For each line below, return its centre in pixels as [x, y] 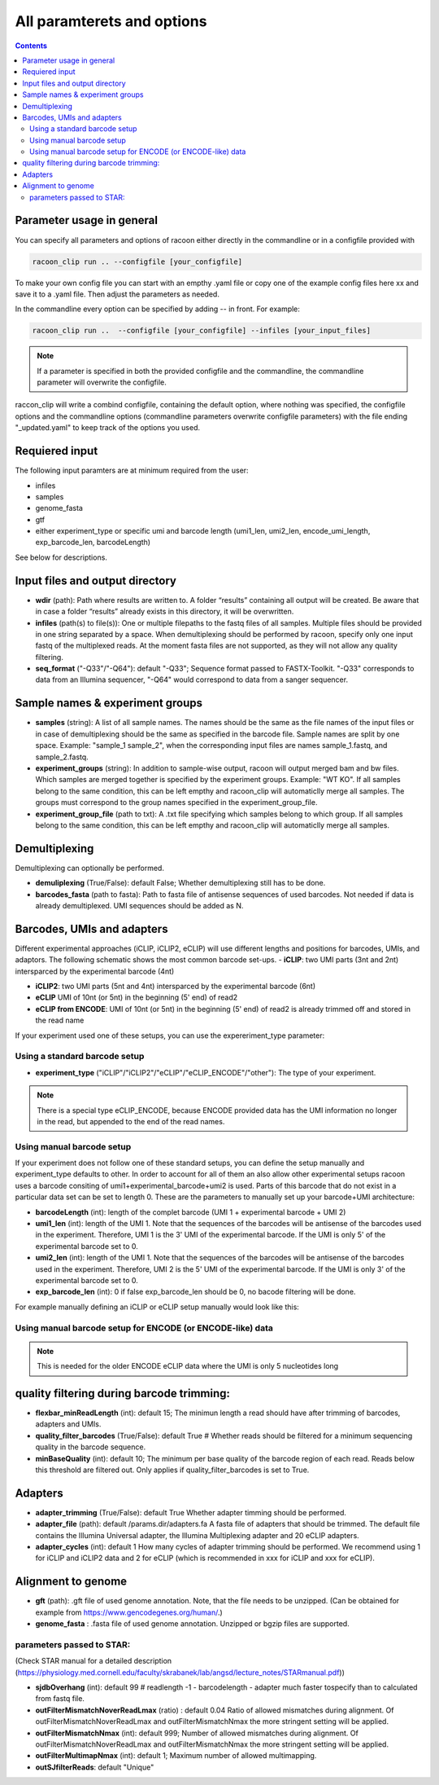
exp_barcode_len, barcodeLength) [93, 543]
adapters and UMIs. [68, 1424]
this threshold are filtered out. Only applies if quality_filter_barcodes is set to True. [172, 1470]
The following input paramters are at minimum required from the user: [132, 470]
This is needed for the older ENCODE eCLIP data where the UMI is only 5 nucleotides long [188, 1366]
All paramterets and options [111, 21]
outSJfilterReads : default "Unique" [95, 1767]
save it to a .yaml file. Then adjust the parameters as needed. [117, 294]
